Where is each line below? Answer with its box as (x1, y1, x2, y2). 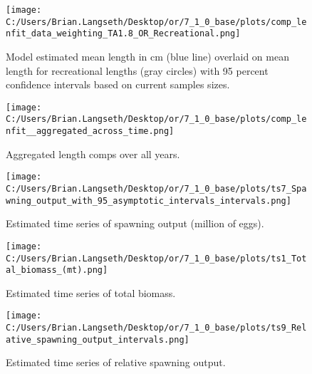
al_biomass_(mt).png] (6, 265, 108, 276)
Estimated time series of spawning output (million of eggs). (6, 216, 264, 231)
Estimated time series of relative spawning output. (6, 355, 226, 370)
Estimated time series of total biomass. (6, 285, 176, 300)
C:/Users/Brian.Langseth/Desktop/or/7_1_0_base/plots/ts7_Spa (6, 183, 307, 194)
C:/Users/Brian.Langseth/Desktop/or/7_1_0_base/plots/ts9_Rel (6, 323, 307, 333)
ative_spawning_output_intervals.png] (6, 334, 189, 345)
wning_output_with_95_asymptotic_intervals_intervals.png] (6, 195, 291, 206)
